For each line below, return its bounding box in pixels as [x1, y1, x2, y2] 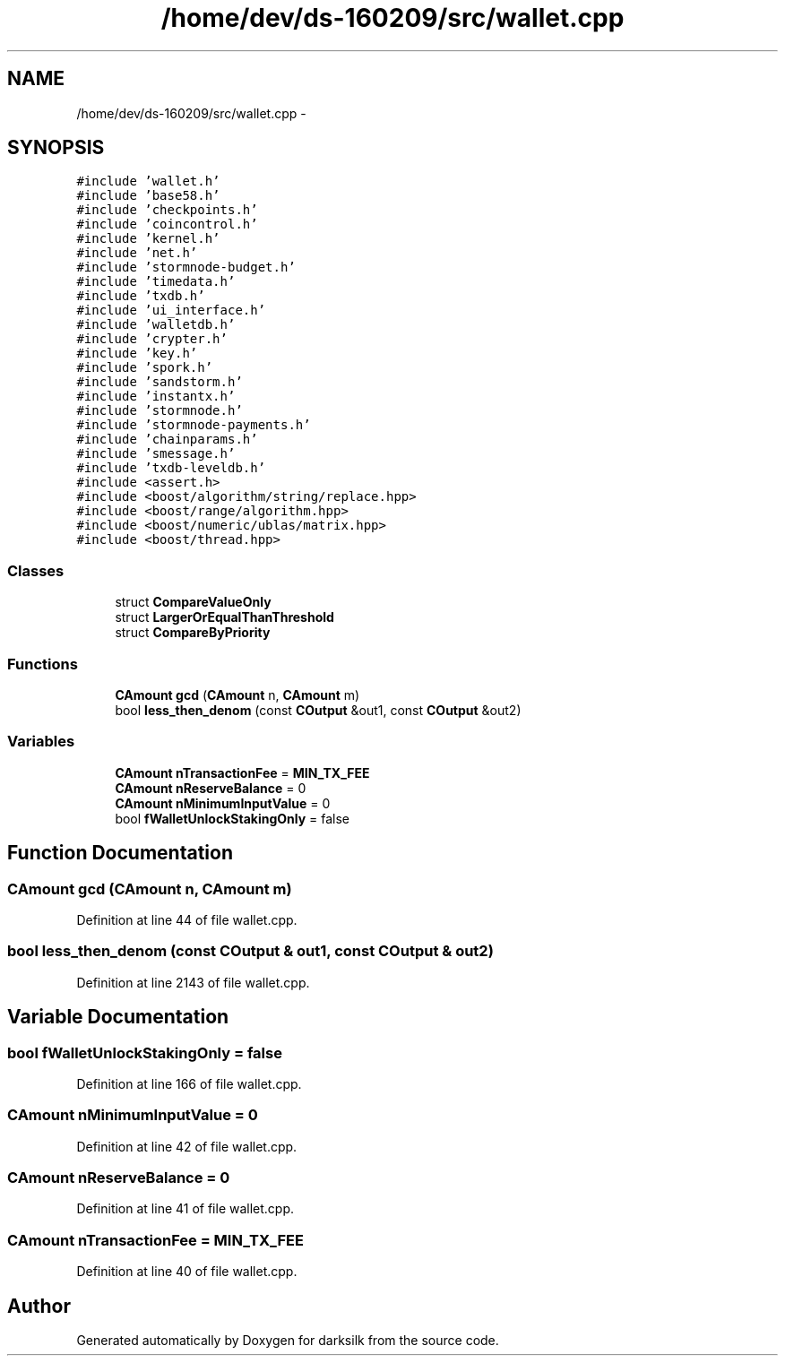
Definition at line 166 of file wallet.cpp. [76, 1075, 302, 1091]
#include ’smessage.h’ [76, 446, 236, 462]
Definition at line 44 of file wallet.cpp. [76, 911, 298, 927]
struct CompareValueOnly [115, 594, 272, 610]
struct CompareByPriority [115, 625, 271, 641]
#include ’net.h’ [76, 246, 198, 261]
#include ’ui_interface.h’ [76, 303, 266, 318]
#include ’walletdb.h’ [76, 317, 236, 332]
